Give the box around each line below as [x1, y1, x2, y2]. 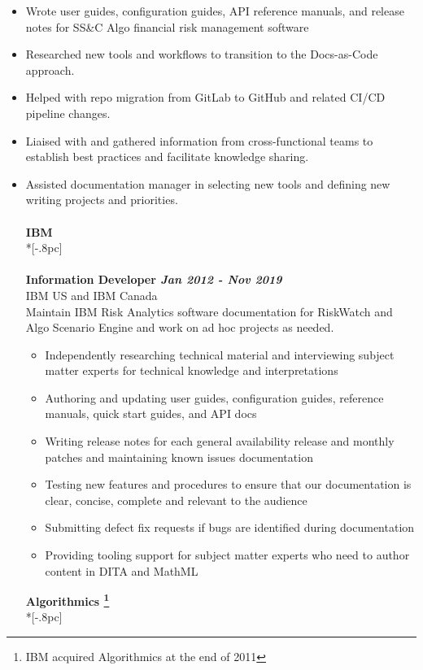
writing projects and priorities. [25, 191, 178, 208]
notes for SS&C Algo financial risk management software [25, 18, 309, 35]
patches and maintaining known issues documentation [45, 448, 313, 465]
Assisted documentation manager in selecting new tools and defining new [25, 175, 390, 192]
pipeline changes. [25, 104, 111, 121]
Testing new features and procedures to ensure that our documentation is [45, 476, 412, 493]
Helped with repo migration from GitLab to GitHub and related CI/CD [25, 89, 386, 106]
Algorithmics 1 [25, 590, 110, 609]
